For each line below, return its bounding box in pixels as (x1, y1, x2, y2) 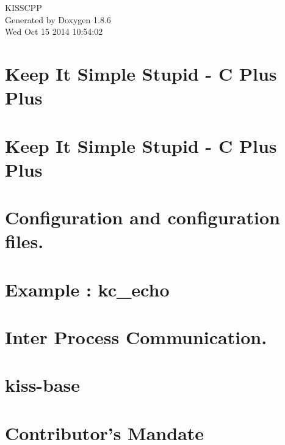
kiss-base (5, 372, 81, 397)
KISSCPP (5, 1, 42, 13)
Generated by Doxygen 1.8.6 (5, 13, 111, 26)
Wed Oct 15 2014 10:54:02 (5, 25, 103, 38)
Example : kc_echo (5, 276, 170, 301)
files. (5, 229, 44, 254)
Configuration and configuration (5, 205, 280, 230)
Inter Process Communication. (5, 325, 267, 350)
